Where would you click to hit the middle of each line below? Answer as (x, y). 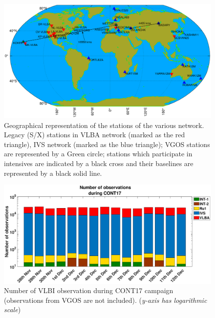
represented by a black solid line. (53, 173)
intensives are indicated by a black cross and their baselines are (99, 163)
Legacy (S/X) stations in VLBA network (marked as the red (95, 135)
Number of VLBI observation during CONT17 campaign (89, 290)
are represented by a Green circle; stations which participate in (98, 154)
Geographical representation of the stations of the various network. (104, 125)
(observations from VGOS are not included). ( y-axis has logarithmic (106, 300)
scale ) (12, 309)
